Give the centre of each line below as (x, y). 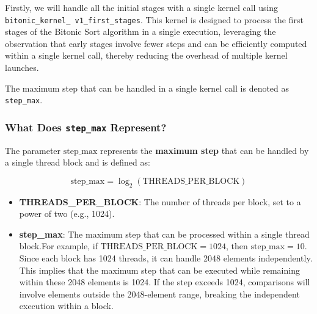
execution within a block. (66, 306)
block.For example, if (58, 246)
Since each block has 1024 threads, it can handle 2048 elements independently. (166, 258)
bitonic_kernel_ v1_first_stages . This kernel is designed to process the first (154, 19)
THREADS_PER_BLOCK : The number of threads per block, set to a (160, 201)
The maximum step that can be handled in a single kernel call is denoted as (147, 88)
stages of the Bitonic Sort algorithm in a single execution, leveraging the (140, 31)
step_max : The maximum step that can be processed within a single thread (164, 234)
